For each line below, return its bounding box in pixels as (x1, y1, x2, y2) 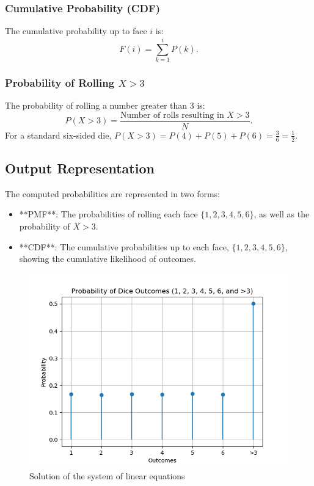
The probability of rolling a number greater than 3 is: (5, 99, 205, 112)
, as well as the (254, 208, 310, 220)
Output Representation (5, 159, 155, 178)
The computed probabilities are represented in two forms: (5, 187, 220, 200)
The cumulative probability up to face (5, 24, 147, 37)
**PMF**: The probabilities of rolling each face (19, 208, 198, 220)
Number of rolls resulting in (120, 111, 224, 120)
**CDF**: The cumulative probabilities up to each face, (19, 240, 229, 253)
